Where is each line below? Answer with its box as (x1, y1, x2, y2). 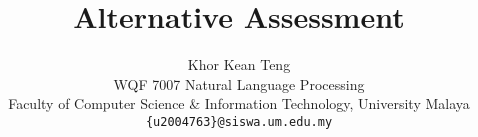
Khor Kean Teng (187, 54, 291, 75)
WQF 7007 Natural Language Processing (113, 73, 365, 94)
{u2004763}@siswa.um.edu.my (145, 114, 333, 129)
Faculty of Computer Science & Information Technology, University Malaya (8, 93, 470, 114)
